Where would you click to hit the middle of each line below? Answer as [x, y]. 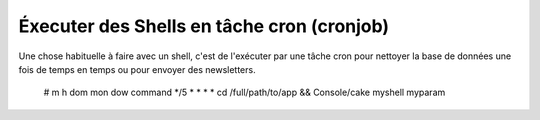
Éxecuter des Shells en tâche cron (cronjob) [204, 26]
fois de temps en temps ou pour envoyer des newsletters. [137, 69]
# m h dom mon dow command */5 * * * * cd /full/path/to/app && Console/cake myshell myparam [244, 92]
